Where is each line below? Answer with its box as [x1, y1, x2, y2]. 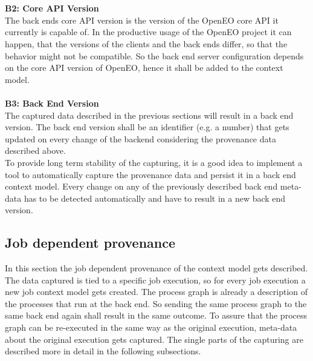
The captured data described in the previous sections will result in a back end [5, 108, 294, 121]
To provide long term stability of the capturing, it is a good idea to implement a [5, 156, 303, 168]
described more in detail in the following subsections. [5, 345, 201, 357]
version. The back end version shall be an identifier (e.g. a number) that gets [5, 121, 289, 133]
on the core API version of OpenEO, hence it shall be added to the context [5, 61, 283, 74]
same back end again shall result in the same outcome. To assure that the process [5, 309, 307, 322]
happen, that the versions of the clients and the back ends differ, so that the [5, 37, 288, 50]
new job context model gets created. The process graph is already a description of [5, 285, 308, 298]
